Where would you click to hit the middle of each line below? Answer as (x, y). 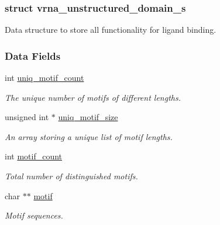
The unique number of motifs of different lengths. (93, 97)
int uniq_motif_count (44, 78)
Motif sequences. (34, 215)
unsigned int (27, 117)
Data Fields (33, 55)
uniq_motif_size (88, 117)
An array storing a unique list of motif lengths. (89, 136)
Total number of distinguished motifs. (71, 176)
